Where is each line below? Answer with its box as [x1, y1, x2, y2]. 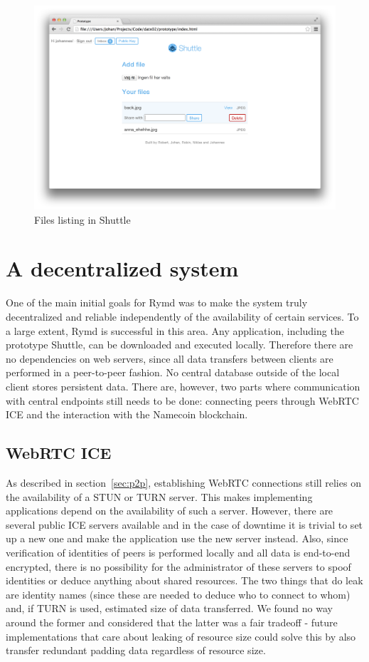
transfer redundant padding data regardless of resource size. [6, 643, 266, 658]
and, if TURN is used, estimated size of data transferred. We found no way [6, 601, 333, 616]
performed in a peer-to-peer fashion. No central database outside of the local [6, 365, 340, 380]
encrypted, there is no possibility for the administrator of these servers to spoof [6, 559, 351, 574]
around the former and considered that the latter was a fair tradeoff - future [6, 614, 338, 629]
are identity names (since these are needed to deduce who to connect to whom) [6, 586, 351, 601]
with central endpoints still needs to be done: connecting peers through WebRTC [6, 393, 359, 408]
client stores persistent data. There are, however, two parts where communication [6, 378, 360, 393]
